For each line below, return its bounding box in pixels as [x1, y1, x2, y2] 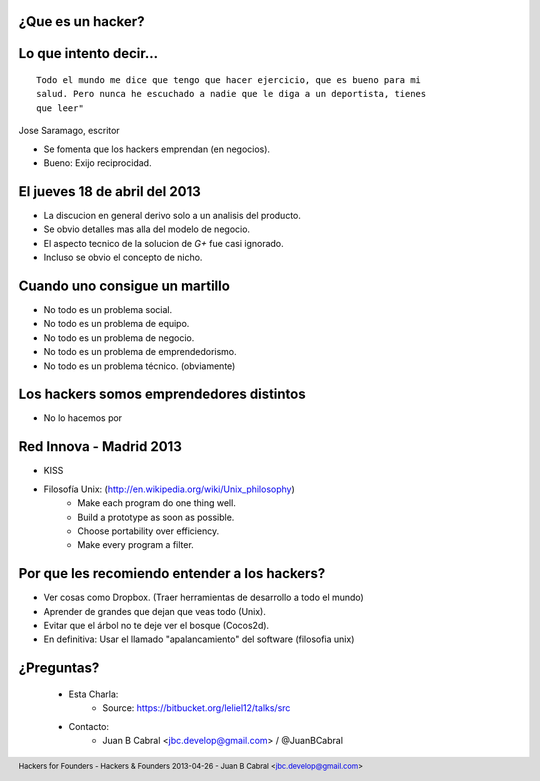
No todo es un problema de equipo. [43, 318, 190, 330]
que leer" [36, 102, 84, 114]
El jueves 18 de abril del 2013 [18, 183, 202, 200]
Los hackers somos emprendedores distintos [18, 386, 306, 403]
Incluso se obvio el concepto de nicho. [43, 251, 203, 264]
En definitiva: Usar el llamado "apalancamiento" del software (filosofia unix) [43, 633, 355, 645]
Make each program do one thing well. [77, 497, 237, 509]
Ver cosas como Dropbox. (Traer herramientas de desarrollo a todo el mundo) [43, 591, 364, 604]
